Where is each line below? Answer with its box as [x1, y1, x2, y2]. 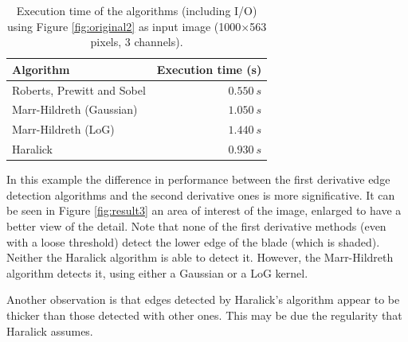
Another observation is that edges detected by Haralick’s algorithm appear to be [6, 291, 400, 308]
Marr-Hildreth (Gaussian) [12, 101, 138, 118]
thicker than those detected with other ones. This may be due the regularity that [6, 307, 402, 323]
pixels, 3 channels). [90, 33, 183, 50]
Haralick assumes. [6, 322, 93, 339]
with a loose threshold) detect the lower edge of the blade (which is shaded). [6, 233, 380, 250]
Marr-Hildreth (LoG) [12, 121, 115, 138]
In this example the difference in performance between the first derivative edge [6, 171, 390, 188]
